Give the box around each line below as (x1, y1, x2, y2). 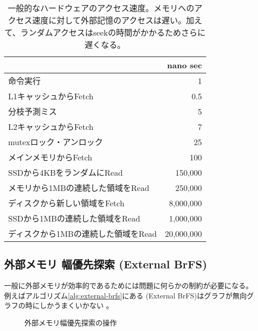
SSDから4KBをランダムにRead (8, 167, 123, 178)
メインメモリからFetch (8, 151, 92, 163)
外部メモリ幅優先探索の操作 (24, 317, 117, 327)
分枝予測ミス (8, 105, 57, 117)
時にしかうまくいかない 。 (25, 300, 113, 311)
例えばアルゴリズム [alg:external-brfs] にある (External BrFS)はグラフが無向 (4, 290, 247, 300)
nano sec (167, 59, 202, 71)
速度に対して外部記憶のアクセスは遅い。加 (32, 14, 195, 26)
